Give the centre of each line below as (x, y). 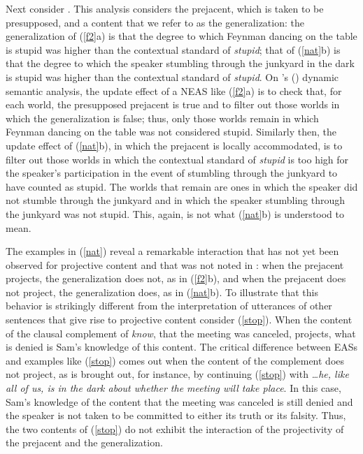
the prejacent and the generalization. (84, 442)
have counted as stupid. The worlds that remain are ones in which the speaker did (182, 186)
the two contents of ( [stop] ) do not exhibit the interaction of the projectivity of (175, 429)
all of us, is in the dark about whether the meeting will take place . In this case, (173, 388)
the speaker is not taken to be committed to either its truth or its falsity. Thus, (176, 415)
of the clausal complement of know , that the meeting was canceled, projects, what (181, 333)
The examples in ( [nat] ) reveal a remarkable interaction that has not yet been (172, 251)
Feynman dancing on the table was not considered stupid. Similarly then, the (171, 132)
